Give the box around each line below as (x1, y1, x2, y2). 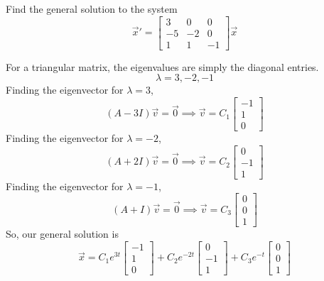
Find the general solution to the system (6, 1, 178, 16)
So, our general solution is (6, 226, 119, 241)
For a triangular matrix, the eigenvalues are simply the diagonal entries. (6, 59, 319, 74)
